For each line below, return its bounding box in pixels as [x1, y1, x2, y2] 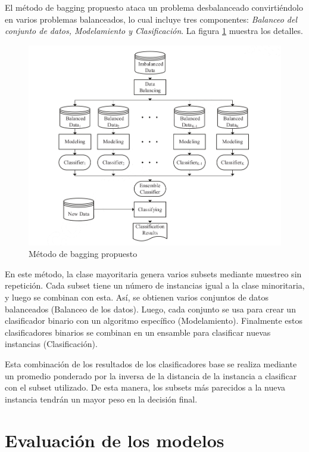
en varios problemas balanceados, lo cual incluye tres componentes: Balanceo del [5, 13, 298, 25]
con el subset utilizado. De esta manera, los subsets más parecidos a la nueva [5, 381, 286, 394]
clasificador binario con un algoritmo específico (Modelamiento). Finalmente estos [5, 314, 302, 327]
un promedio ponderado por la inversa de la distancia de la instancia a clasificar [5, 369, 297, 382]
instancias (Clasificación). [5, 338, 98, 350]
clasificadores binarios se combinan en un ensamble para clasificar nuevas [5, 326, 271, 338]
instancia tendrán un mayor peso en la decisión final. [5, 392, 198, 405]
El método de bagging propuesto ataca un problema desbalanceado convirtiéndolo [5, 1, 304, 13]
